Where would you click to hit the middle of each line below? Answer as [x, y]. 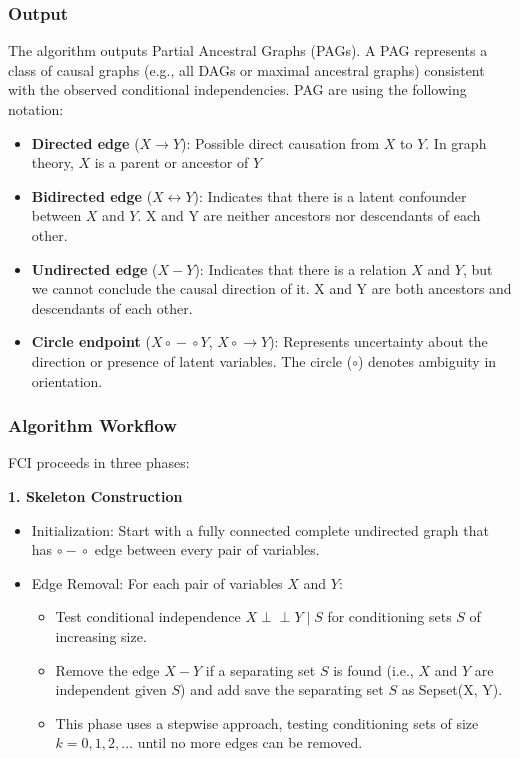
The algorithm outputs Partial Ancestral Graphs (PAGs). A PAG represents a [248, 50]
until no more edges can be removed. [250, 742]
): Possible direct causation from [280, 142]
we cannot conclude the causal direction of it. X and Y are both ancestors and [271, 288]
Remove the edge [107, 669]
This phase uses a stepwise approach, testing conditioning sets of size [267, 722]
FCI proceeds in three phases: [99, 462]
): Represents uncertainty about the [378, 341]
